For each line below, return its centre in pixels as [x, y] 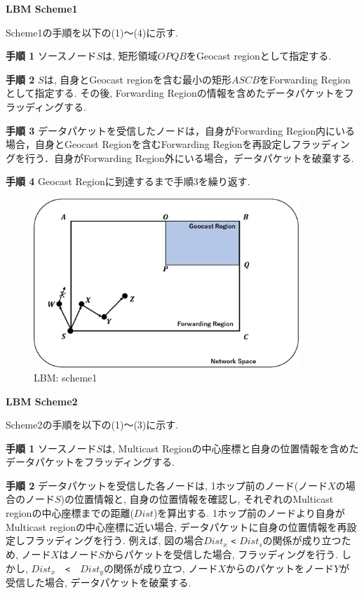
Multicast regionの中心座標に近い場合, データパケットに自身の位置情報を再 [176, 526]
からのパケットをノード [280, 568]
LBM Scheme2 [42, 401]
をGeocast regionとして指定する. [259, 56]
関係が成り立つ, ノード [166, 568]
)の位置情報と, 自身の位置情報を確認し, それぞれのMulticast [197, 499]
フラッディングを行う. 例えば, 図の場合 [114, 540]
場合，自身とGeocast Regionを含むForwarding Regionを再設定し [149, 144]
